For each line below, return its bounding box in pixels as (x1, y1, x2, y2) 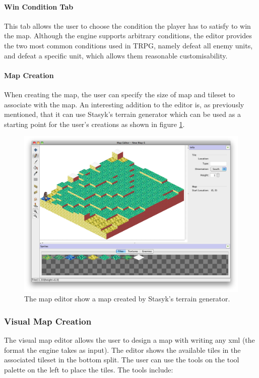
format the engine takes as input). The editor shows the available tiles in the (4, 344, 241, 355)
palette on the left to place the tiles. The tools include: (4, 364, 173, 374)
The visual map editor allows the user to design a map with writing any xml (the (4, 335, 255, 345)
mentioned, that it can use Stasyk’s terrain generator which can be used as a (4, 109, 241, 119)
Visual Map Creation (4, 314, 92, 327)
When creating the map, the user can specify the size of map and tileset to (4, 89, 235, 99)
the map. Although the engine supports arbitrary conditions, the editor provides (4, 30, 252, 41)
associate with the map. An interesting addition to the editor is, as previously (4, 99, 244, 109)
